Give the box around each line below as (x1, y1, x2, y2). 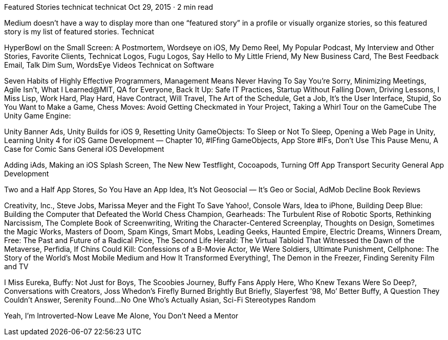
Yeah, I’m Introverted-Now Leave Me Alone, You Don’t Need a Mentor (4, 311, 239, 320)
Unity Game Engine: (4, 111, 71, 120)
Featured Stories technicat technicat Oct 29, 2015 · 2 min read (4, 3, 214, 11)
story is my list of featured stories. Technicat (4, 27, 154, 36)
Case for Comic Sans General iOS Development (4, 145, 164, 153)
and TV (4, 262, 29, 271)
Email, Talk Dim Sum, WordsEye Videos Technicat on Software (4, 61, 215, 69)
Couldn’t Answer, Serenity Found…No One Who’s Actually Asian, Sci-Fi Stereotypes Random (4, 295, 316, 304)
